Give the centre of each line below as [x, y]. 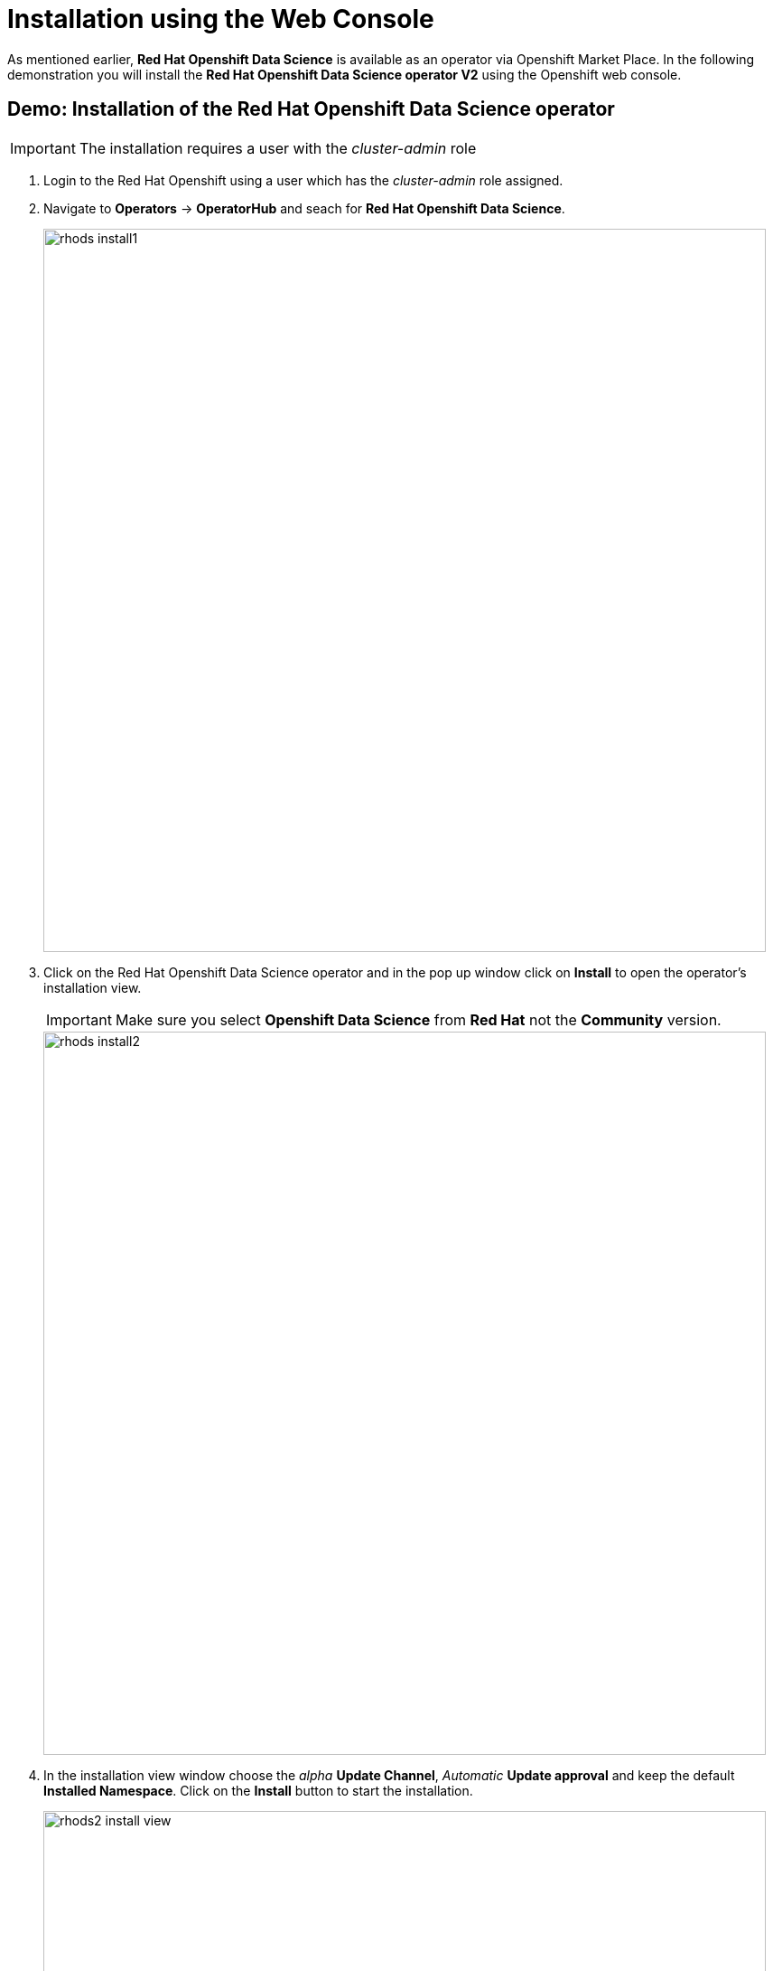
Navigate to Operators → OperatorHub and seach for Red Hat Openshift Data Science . [304, 208]
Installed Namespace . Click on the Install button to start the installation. [258, 1790]
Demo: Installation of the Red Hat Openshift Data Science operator [311, 109]
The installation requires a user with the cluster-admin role [278, 148]
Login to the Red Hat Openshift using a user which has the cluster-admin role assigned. [303, 180]
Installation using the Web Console [221, 19]
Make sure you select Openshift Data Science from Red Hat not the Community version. [418, 1019]
